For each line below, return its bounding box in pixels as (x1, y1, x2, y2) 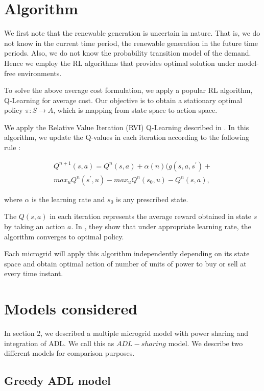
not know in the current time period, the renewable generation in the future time (4, 37, 258, 48)
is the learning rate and (32, 193, 105, 204)
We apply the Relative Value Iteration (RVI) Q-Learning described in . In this (4, 121, 249, 132)
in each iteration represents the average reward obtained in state (50, 211, 251, 222)
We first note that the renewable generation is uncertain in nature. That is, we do (4, 28, 260, 38)
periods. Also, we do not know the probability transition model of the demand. (4, 47, 251, 58)
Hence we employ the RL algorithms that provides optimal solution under (4, 57, 235, 68)
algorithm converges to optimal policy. (4, 231, 124, 241)
